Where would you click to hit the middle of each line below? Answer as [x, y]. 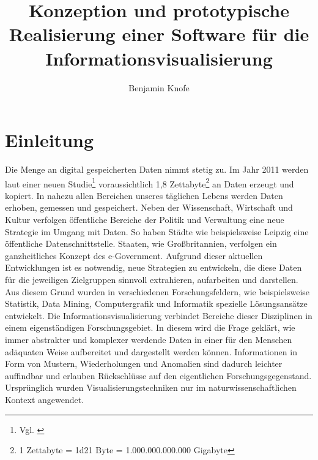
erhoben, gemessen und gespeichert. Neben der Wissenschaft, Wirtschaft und [149, 207]
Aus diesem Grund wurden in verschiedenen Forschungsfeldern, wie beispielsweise [157, 291]
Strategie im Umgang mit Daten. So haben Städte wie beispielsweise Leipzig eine [157, 231]
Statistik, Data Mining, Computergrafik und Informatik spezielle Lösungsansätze [156, 304]
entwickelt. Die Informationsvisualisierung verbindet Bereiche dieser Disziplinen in [159, 315]
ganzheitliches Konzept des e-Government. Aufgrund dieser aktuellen [134, 255]
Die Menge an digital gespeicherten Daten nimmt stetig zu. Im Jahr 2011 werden [157, 169]
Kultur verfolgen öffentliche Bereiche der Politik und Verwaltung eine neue [145, 220]
